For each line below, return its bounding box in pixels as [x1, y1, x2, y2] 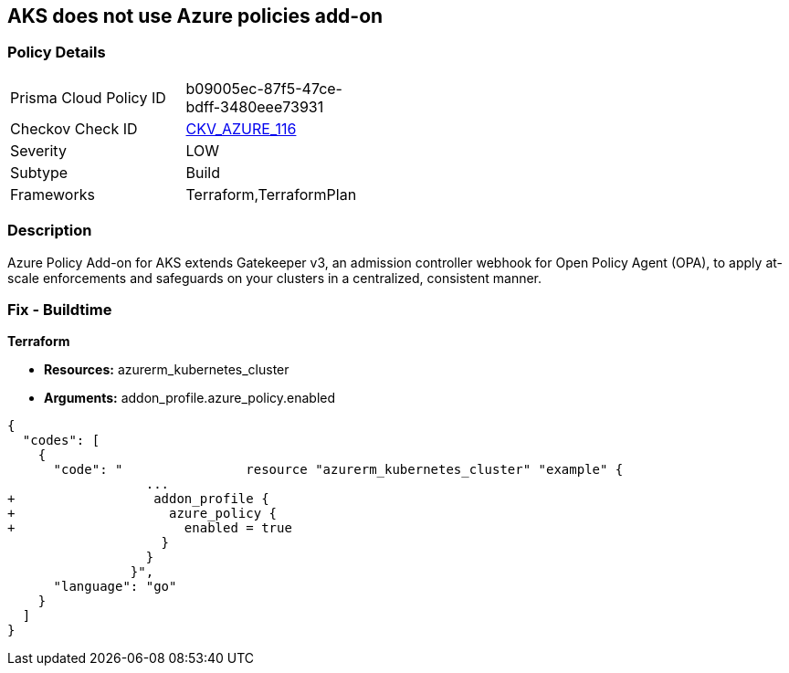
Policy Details [7, 43, 106, 62]
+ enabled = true [7, 521, 292, 536]
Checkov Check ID [10, 119, 138, 138]
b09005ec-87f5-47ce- [185, 79, 342, 98]
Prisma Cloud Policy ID [10, 88, 166, 107]
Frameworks [10, 184, 95, 204]
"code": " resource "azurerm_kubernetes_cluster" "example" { [53, 462, 624, 478]
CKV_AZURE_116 [185, 119, 297, 138]
